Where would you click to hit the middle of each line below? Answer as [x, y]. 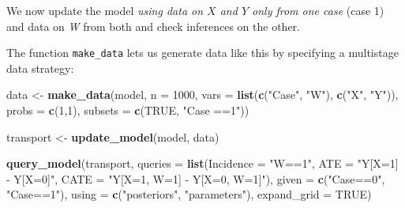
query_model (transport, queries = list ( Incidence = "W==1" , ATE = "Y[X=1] [202, 163]
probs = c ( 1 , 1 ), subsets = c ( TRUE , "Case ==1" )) [128, 110]
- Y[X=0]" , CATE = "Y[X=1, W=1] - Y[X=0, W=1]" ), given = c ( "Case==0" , [196, 178]
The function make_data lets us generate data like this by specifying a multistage [202, 53]
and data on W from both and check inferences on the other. [153, 26]
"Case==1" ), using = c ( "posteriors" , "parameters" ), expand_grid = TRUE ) [189, 194]
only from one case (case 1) [318, 10]
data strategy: [40, 68]
